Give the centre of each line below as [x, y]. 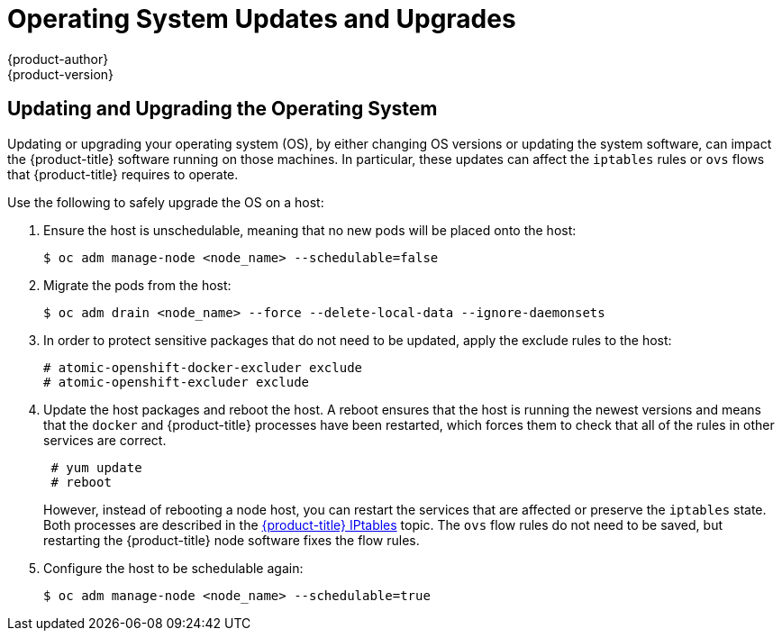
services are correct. [105, 440]
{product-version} [61, 74]
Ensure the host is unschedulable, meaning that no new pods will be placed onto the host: [310, 230]
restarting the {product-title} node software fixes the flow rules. [232, 540]
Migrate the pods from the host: [137, 285]
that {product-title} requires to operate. [123, 174]
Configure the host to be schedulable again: [173, 568]
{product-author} [58, 59]
